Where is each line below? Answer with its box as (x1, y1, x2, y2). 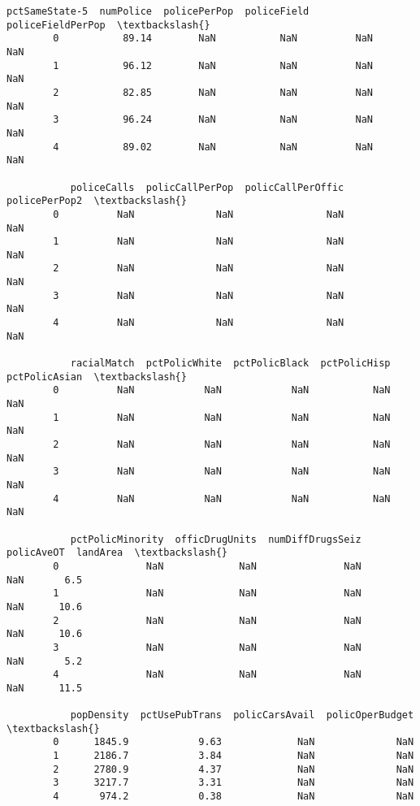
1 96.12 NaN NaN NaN (53, 59, 374, 71)
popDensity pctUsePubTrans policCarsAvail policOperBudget (70, 709, 414, 721)
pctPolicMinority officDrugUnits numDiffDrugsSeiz (70, 533, 362, 545)
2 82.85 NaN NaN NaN (53, 86, 374, 98)
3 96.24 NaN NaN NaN (53, 114, 374, 126)
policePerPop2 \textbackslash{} (6, 195, 187, 207)
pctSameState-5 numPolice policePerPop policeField (6, 6, 310, 17)
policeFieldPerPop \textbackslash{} (6, 19, 210, 31)
